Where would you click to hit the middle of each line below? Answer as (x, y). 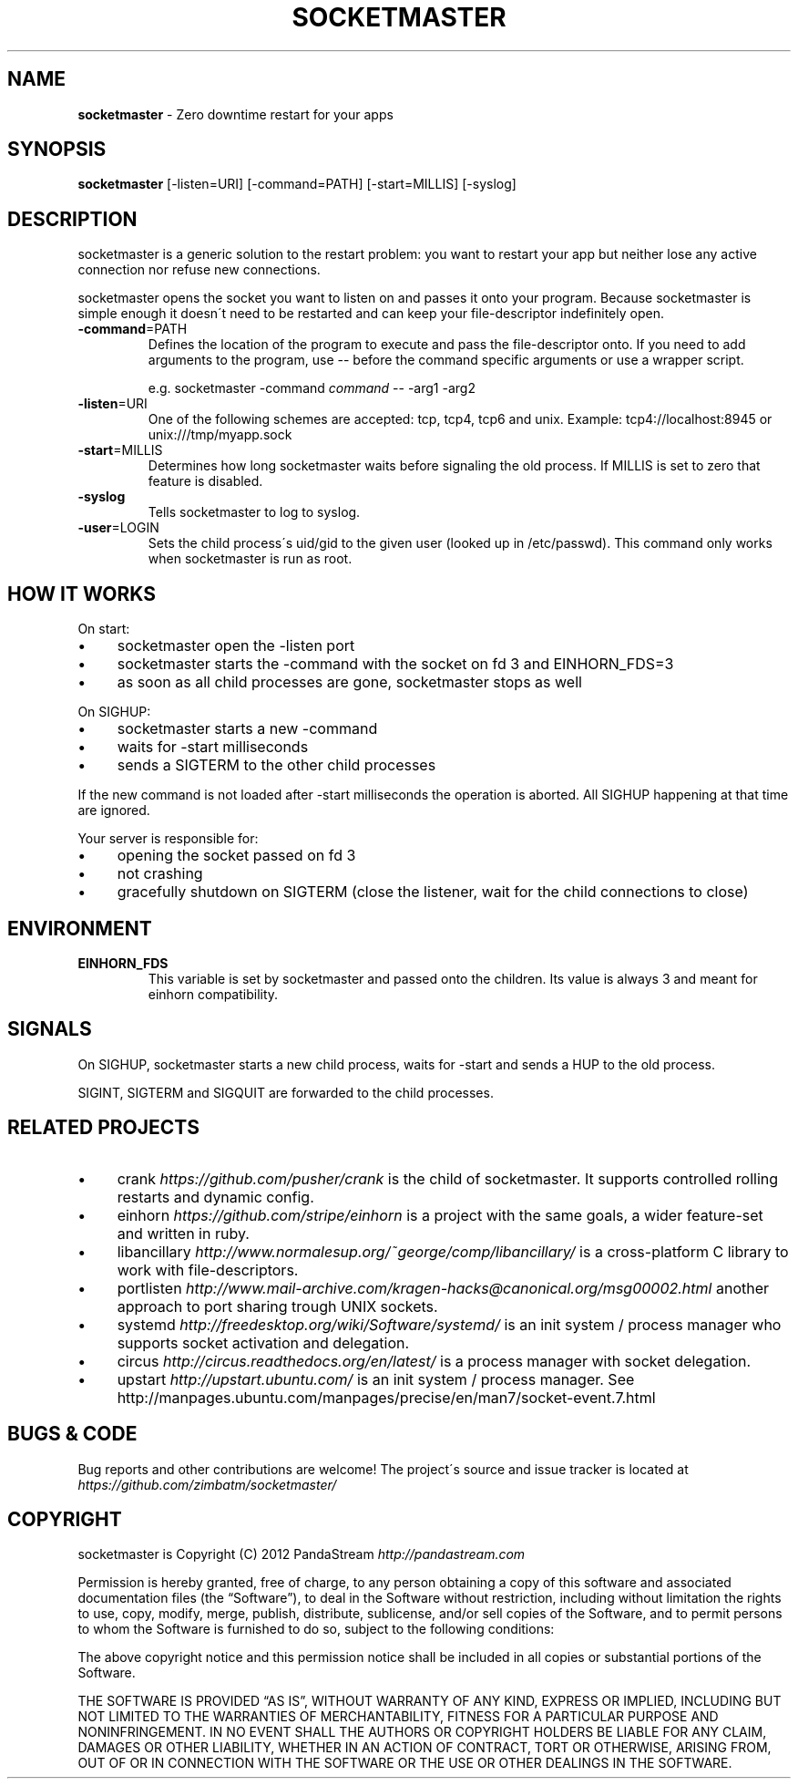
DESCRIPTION (72, 219)
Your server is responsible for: (168, 839)
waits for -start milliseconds (213, 747)
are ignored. (114, 810)
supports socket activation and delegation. (263, 1342)
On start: (104, 629)
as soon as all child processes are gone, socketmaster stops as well (349, 682)
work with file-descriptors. (208, 1270)
